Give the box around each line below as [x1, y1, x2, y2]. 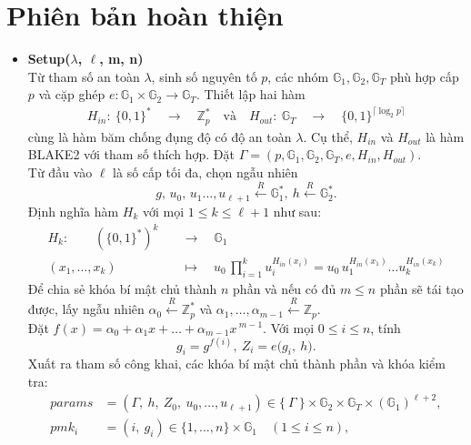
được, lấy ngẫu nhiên [27, 299, 145, 319]
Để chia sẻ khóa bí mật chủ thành [27, 278, 217, 298]
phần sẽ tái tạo [379, 278, 464, 298]
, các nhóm [267, 66, 329, 86]
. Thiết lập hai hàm [195, 85, 306, 104]
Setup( [27, 49, 71, 68]
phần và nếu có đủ [233, 278, 336, 298]
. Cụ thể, [303, 126, 353, 146]
